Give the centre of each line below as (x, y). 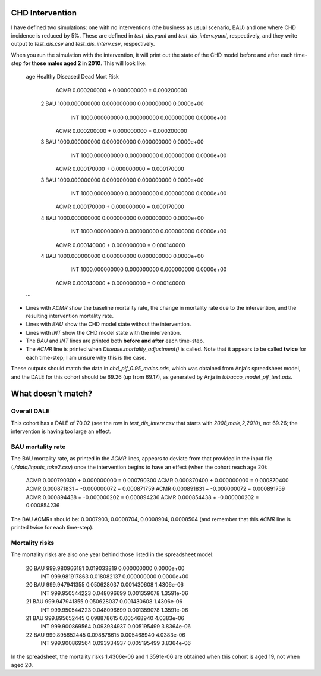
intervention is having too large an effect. (61, 431)
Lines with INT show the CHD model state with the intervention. (103, 332)
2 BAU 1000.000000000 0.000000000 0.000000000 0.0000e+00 (122, 104)
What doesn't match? (52, 394)
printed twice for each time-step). (52, 528)
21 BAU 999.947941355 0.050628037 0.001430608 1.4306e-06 (104, 602)
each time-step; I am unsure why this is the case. (86, 357)
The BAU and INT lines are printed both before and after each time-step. (115, 341)
